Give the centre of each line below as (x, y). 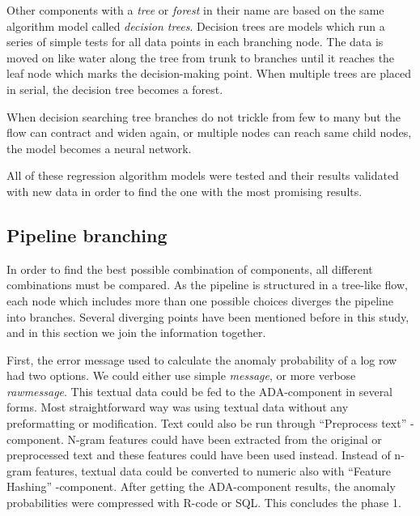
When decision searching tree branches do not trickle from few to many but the (204, 116)
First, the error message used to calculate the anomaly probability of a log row (202, 359)
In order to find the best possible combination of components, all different (190, 269)
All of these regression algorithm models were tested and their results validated (203, 175)
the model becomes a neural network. (99, 148)
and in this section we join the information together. (136, 333)
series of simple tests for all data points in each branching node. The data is (195, 42)
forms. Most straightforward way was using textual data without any (178, 407)
